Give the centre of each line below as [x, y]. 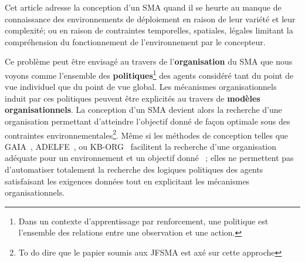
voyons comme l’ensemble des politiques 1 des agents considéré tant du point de [149, 74]
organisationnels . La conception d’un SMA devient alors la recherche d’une [143, 110]
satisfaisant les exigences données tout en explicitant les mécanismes [127, 181]
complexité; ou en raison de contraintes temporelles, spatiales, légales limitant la [149, 30]
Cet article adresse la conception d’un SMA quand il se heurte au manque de [143, 7]
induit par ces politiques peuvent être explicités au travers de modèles [133, 98]
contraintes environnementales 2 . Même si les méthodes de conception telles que [147, 134]
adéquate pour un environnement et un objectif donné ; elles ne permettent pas [149, 158]
